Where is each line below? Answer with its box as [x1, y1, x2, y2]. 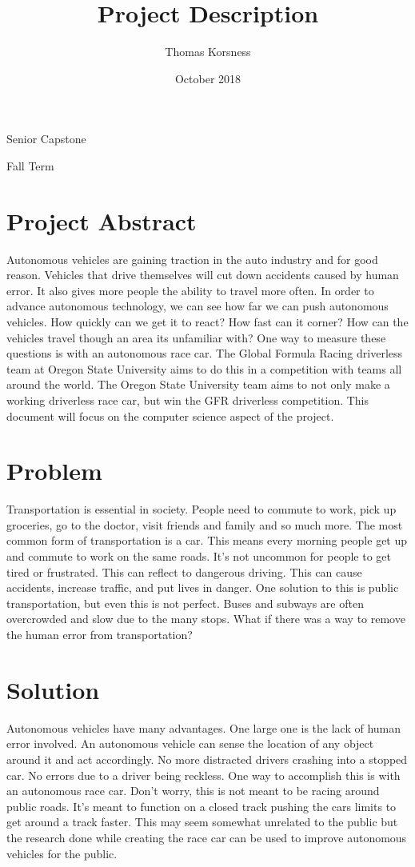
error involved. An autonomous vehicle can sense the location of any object [6, 735, 374, 752]
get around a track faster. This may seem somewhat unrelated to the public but [6, 813, 398, 830]
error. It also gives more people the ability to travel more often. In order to [6, 282, 374, 298]
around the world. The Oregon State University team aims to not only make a [6, 376, 390, 393]
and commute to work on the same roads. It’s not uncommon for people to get [6, 548, 391, 565]
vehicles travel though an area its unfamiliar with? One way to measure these [6, 329, 386, 346]
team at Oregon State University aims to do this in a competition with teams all [6, 360, 402, 377]
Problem [6, 454, 102, 487]
